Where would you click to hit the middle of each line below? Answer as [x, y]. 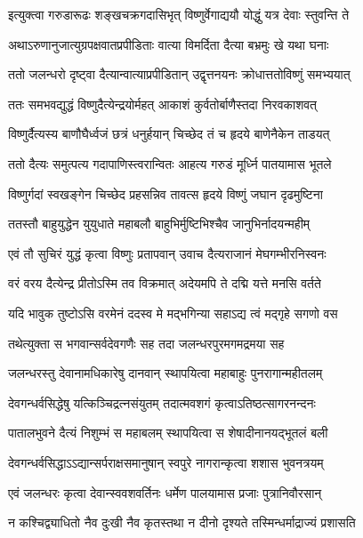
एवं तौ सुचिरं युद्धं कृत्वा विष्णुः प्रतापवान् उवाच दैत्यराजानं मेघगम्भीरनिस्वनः [167, 253]
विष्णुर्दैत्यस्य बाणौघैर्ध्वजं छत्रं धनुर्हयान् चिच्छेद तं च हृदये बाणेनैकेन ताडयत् [169, 134]
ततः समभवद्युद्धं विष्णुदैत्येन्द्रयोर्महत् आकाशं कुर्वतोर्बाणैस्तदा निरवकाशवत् [163, 104]
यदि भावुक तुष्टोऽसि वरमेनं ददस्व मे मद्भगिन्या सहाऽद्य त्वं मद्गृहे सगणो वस [173, 313]
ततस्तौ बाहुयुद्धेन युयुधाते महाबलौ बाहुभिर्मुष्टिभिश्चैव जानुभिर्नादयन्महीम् [159, 224]
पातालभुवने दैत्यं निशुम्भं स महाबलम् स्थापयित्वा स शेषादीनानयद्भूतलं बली [168, 433]
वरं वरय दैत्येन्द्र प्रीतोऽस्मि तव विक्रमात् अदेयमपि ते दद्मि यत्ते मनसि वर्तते [165, 283]
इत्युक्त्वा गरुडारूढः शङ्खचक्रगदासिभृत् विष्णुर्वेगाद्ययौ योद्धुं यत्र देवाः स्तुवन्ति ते [179, 14]
